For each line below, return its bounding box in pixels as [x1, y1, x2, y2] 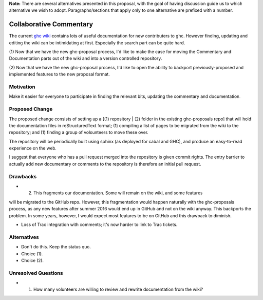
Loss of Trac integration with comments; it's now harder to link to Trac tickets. [21, 222, 178, 227]
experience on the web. [9, 145, 57, 151]
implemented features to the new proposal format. [9, 71, 110, 77]
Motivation [9, 83, 36, 90]
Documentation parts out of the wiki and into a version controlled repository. [9, 56, 162, 61]
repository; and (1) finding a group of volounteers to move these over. [9, 130, 149, 135]
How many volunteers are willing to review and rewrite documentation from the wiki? [33, 286, 203, 292]
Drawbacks [9, 173, 37, 180]
